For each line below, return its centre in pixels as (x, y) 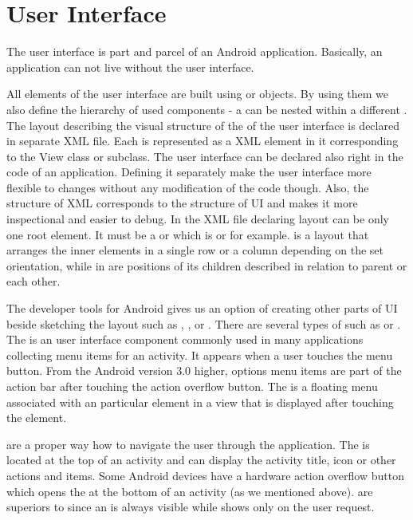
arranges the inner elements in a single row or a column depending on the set (195, 250)
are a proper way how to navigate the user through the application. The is (188, 444)
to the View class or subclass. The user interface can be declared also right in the (205, 156)
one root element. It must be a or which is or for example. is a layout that (188, 234)
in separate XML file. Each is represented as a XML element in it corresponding (203, 141)
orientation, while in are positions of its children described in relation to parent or (207, 265)
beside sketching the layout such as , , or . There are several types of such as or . (204, 323)
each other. (33, 281)
